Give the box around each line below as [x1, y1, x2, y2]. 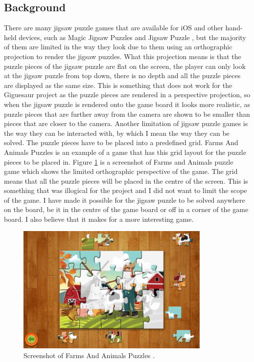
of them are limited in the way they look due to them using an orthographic [4, 42, 232, 52]
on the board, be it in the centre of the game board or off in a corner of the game [4, 204, 249, 214]
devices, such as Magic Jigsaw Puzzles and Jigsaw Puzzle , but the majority [19, 32, 246, 42]
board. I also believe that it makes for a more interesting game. [4, 214, 194, 224]
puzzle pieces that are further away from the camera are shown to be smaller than [4, 108, 250, 119]
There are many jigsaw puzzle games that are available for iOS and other [4, 22, 223, 33]
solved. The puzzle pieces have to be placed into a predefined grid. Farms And [4, 137, 238, 148]
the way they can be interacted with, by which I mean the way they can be [4, 128, 230, 138]
